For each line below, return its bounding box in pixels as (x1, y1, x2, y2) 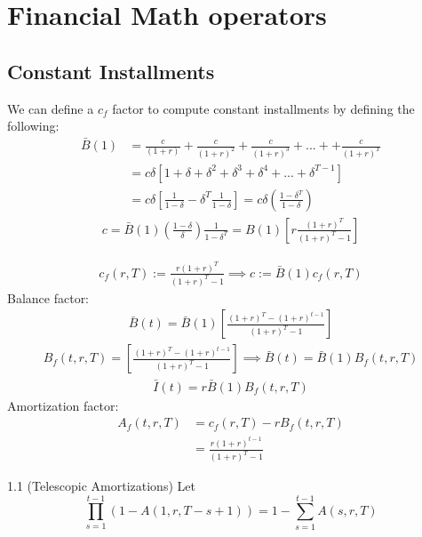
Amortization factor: (7, 396, 119, 414)
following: (7, 116, 60, 135)
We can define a (7, 99, 94, 117)
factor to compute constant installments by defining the (112, 99, 415, 117)
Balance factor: (7, 288, 90, 307)
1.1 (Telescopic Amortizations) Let (7, 477, 195, 495)
